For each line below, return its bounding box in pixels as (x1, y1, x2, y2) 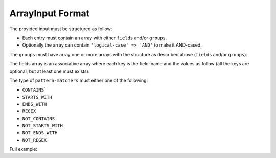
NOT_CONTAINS (22, 116, 55, 121)
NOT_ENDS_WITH (22, 130, 58, 136)
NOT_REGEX (22, 137, 47, 143)
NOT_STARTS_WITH (22, 123, 63, 129)
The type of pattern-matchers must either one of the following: (9, 77, 148, 83)
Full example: (9, 146, 38, 152)
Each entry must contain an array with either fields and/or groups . (22, 35, 167, 41)
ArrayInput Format (9, 8, 89, 19)
